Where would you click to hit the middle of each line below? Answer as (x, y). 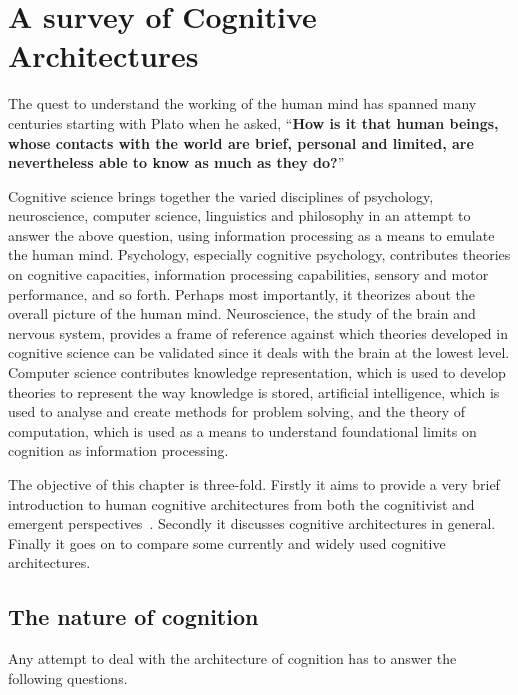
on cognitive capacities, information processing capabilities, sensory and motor (248, 274)
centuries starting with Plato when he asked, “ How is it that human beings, (253, 122)
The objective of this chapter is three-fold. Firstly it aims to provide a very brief (254, 484)
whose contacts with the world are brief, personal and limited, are (241, 142)
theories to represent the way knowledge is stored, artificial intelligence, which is (254, 391)
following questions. (68, 677)
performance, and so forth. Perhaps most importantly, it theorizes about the (242, 293)
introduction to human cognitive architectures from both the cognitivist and (241, 503)
